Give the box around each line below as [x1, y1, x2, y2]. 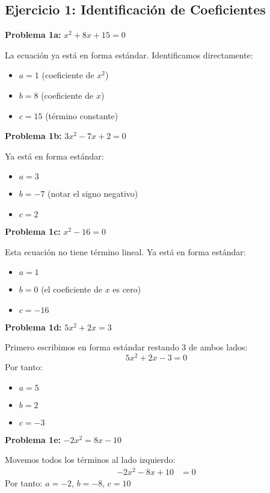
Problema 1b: [5, 129, 62, 142]
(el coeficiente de [41, 283, 102, 296]
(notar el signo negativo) [48, 187, 138, 200]
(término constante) [45, 109, 118, 122]
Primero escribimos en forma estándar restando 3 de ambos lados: [5, 341, 248, 353]
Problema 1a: [5, 28, 61, 41]
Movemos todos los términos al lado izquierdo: [5, 453, 176, 466]
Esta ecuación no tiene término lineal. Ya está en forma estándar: [5, 245, 246, 258]
